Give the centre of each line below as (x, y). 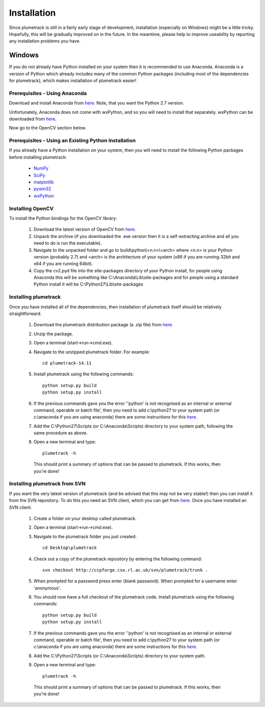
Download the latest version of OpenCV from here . (85, 229)
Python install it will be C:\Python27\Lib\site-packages (88, 284)
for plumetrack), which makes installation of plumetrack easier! (73, 80)
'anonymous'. (47, 588)
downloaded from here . (33, 119)
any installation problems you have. (45, 41)
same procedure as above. (61, 433)
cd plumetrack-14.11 (67, 363)
